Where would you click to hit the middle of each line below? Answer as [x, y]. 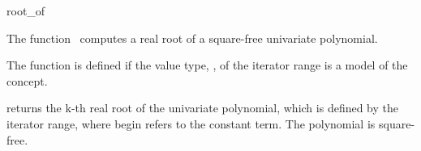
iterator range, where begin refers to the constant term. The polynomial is [191, 123]
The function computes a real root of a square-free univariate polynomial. [192, 38]
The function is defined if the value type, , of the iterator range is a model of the [207, 65]
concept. [27, 80]
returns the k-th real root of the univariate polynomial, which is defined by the [202, 108]
